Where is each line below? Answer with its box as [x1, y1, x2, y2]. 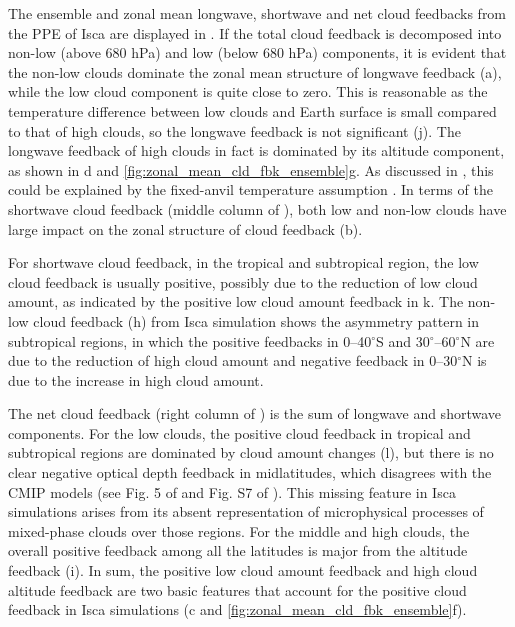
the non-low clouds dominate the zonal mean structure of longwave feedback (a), [8, 61, 502, 82]
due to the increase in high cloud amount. [8, 369, 264, 390]
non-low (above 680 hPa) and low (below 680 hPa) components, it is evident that [8, 42, 507, 63]
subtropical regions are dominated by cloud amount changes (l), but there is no [8, 442, 494, 463]
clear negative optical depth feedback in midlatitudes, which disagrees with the [8, 462, 492, 483]
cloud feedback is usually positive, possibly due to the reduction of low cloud [8, 271, 478, 292]
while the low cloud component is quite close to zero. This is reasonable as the [8, 81, 488, 102]
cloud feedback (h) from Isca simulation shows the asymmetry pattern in [33, 310, 480, 331]
